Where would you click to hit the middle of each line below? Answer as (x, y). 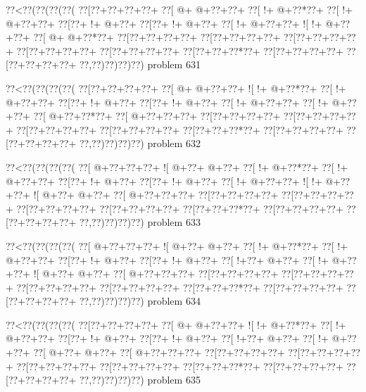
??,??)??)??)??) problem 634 (140, 301)
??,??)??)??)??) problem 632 (140, 143)
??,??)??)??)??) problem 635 (140, 380)
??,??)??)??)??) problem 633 (140, 222)
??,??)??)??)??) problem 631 (140, 64)
